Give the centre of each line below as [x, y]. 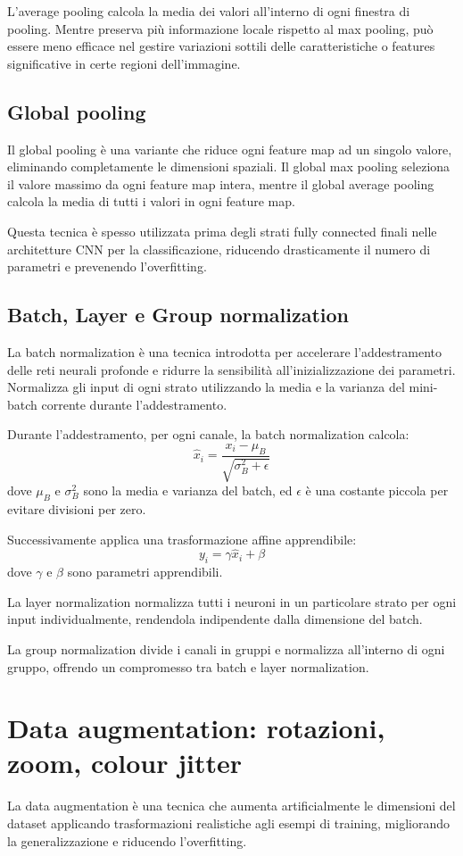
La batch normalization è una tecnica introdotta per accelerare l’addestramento [225, 351]
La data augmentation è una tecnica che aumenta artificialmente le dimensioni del [231, 806]
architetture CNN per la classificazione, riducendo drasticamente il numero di [219, 249]
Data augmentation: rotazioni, [196, 728]
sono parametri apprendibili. [145, 572]
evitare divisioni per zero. [77, 508]
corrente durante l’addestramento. [134, 404]
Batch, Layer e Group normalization [178, 315]
